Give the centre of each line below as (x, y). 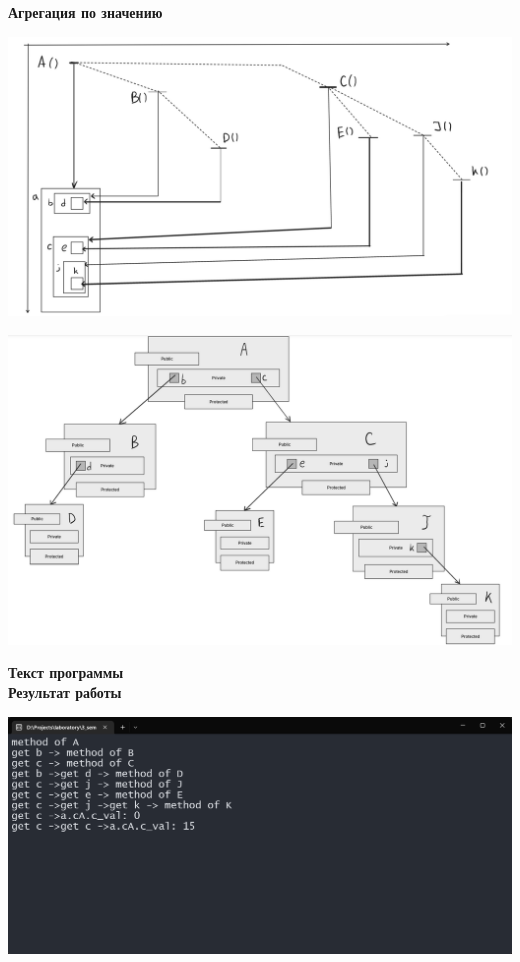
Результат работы (65, 692)
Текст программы (66, 672)
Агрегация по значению (85, 12)
